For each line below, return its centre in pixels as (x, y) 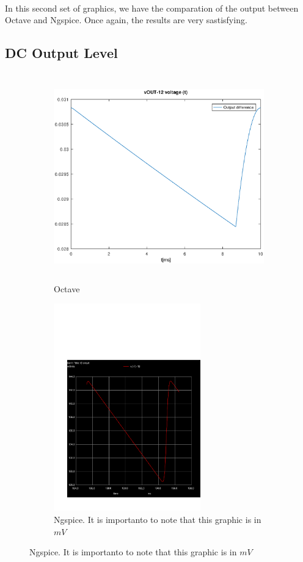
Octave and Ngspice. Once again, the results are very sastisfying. (126, 20)
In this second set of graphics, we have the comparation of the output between (152, 8)
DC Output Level (61, 53)
